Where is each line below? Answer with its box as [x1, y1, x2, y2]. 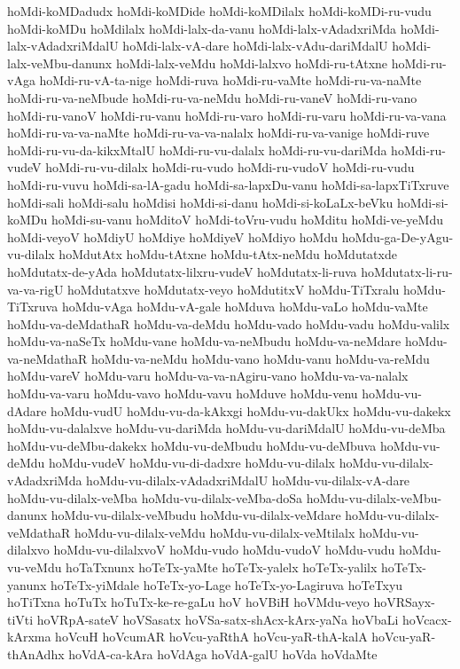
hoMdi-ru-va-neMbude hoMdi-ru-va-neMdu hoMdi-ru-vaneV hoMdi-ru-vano [7, 88, 417, 106]
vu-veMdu [7, 558, 62, 576]
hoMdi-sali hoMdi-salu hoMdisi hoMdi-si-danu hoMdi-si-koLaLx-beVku [7, 193, 394, 211]
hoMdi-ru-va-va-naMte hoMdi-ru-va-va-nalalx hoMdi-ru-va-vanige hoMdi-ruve [7, 123, 430, 142]
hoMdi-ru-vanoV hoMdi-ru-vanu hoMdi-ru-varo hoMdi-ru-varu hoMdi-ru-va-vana [7, 106, 447, 124]
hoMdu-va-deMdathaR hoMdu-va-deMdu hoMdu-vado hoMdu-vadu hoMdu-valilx [7, 314, 450, 333]
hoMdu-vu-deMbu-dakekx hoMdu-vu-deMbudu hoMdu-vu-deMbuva [7, 436, 377, 454]
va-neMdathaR [7, 349, 88, 367]
